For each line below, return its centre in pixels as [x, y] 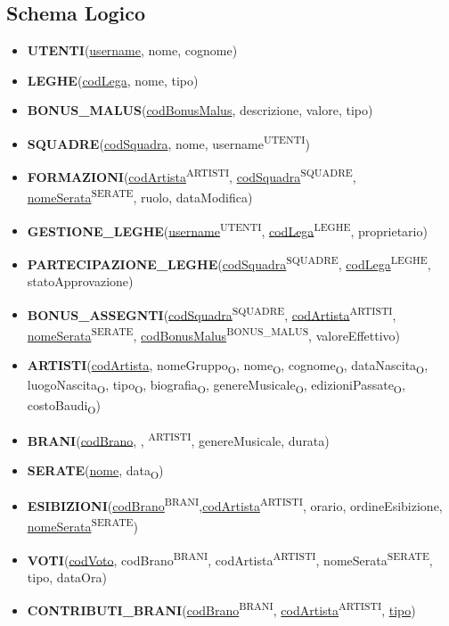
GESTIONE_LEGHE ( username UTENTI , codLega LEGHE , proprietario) [227, 229]
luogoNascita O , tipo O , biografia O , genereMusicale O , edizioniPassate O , [216, 386]
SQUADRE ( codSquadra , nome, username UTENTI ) [168, 142]
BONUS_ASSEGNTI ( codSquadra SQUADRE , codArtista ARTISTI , [212, 313]
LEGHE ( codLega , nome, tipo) [113, 80]
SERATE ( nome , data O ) [95, 471]
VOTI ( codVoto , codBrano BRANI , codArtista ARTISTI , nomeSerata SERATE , [230, 558]
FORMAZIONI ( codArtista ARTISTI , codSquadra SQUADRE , [192, 175]
